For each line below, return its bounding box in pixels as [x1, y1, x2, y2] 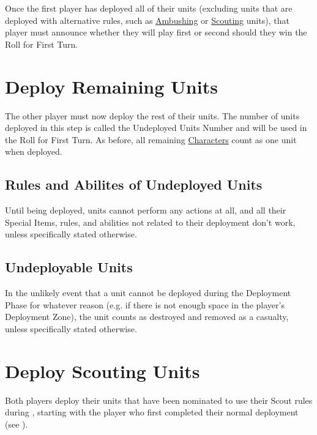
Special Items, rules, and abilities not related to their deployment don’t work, [5, 215, 296, 228]
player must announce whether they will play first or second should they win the [5, 26, 307, 39]
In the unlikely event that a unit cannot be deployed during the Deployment [5, 286, 291, 299]
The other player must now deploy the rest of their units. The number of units [5, 109, 300, 122]
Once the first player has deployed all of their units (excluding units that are [5, 2, 293, 14]
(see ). [5, 417, 28, 430]
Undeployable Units [5, 258, 133, 277]
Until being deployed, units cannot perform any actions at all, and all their [5, 204, 286, 217]
